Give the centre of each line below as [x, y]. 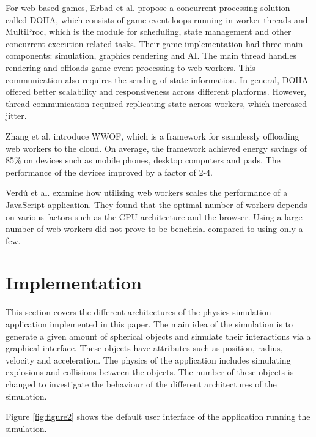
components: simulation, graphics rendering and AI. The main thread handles [151, 55]
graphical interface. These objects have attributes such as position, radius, [144, 348]
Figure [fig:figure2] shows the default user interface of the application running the [158, 416]
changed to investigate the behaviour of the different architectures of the [141, 383]
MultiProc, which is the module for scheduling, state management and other [149, 32]
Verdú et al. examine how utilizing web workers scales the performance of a [147, 192]
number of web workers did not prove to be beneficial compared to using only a [154, 229]
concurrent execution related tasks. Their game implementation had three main [154, 43]
